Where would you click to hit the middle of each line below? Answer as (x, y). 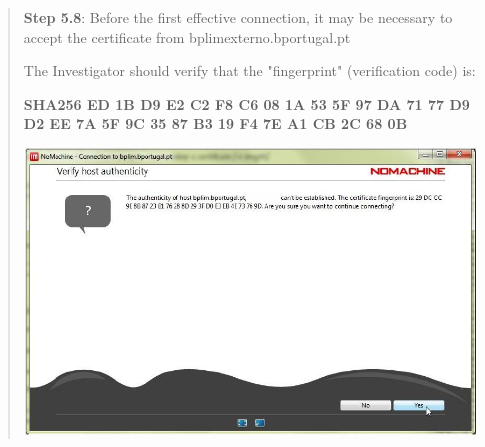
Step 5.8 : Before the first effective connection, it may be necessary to (238, 17)
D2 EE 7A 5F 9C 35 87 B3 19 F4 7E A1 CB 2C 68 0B (215, 123)
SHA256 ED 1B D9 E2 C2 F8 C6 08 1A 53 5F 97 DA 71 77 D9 (246, 103)
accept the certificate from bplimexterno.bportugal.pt (187, 36)
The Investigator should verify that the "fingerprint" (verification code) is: (249, 70)
